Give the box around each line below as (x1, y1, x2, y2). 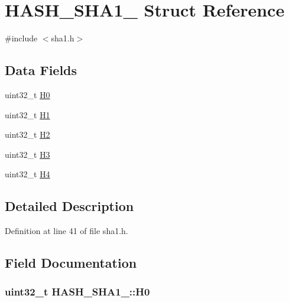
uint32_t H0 (5, 88, 50, 100)
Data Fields (5, 61, 77, 79)
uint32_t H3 (5, 148, 50, 160)
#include (5, 32, 38, 44)
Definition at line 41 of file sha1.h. (5, 225, 128, 237)
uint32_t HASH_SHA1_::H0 (5, 284, 150, 299)
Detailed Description (5, 197, 134, 215)
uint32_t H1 (5, 108, 50, 121)
